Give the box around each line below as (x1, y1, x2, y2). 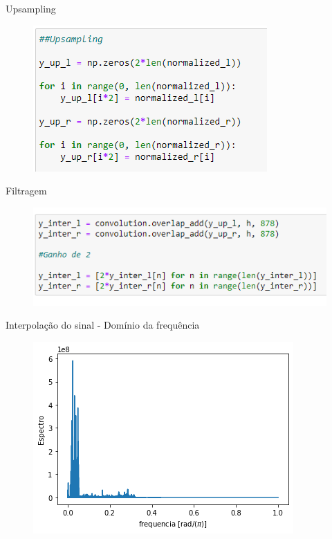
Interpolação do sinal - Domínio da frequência (6, 318, 200, 332)
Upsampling (6, 1, 56, 15)
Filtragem (6, 183, 47, 198)
